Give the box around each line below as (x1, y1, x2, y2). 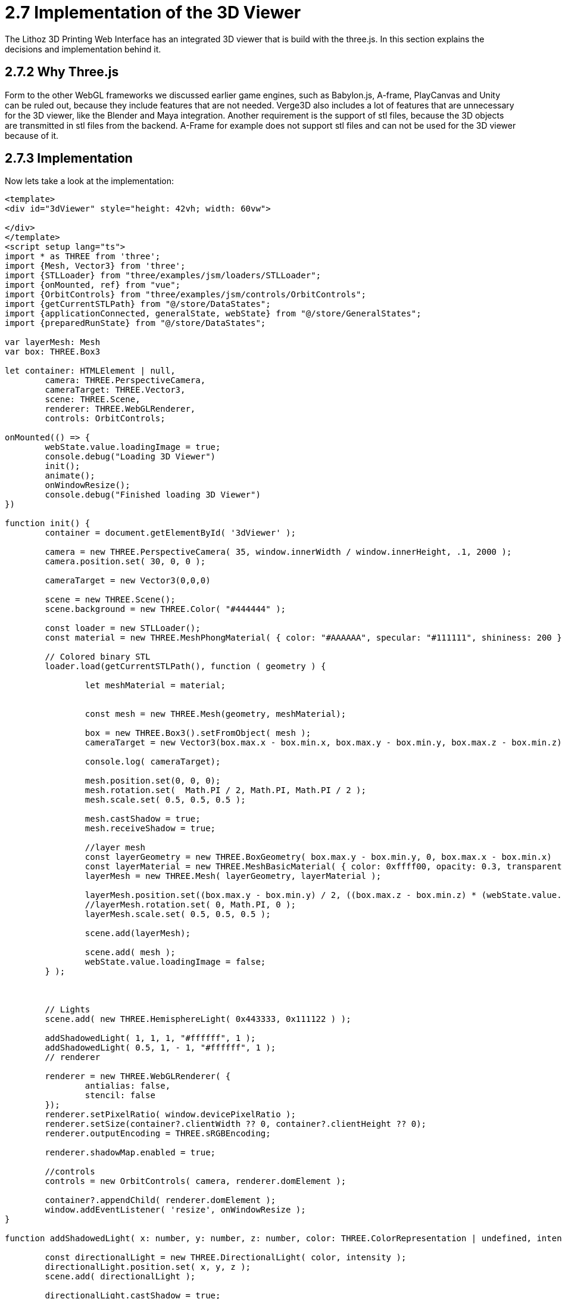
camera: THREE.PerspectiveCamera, (45, 375, 206, 386)
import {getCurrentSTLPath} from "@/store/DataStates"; (5, 299, 271, 309)
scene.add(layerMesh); (85, 928, 191, 938)
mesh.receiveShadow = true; (85, 823, 216, 834)
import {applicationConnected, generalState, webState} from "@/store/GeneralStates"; (5, 309, 421, 319)
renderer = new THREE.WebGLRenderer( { (45, 1071, 231, 1082)
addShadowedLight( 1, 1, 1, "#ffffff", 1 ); (45, 1033, 256, 1043)
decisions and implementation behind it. (5, 43, 161, 54)
